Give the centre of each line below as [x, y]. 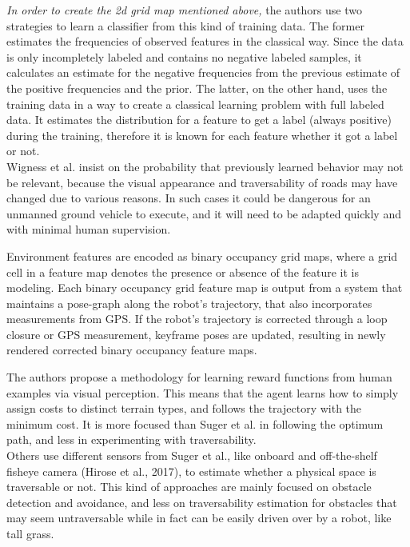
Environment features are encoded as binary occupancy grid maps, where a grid [202, 256]
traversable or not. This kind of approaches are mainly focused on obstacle [189, 487]
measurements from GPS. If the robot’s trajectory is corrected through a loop [197, 319]
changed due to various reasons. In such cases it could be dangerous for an [189, 198]
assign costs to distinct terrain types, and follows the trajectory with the [184, 408]
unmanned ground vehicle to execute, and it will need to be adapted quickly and [204, 213]
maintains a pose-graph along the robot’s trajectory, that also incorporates [189, 303]
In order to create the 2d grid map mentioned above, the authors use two [184, 10]
